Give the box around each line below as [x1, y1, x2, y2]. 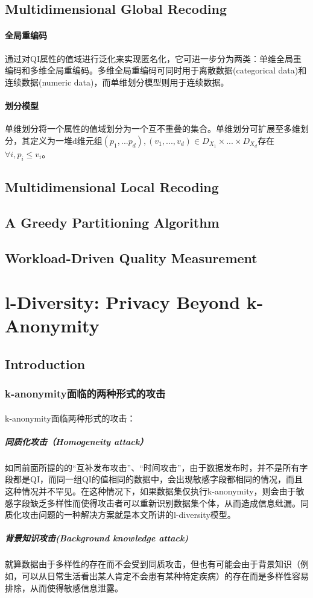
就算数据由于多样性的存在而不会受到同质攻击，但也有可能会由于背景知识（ [5, 558, 300, 570]
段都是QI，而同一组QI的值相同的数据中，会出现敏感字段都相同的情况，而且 [5, 473, 303, 485]
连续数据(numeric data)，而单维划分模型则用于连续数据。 [5, 75, 229, 88]
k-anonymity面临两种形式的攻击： [5, 411, 136, 424]
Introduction [5, 354, 86, 373]
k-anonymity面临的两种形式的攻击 [5, 386, 166, 401]
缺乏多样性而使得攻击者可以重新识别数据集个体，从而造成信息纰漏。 [30, 496, 300, 509]
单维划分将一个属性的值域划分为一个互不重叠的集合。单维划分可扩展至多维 [5, 122, 300, 135]
